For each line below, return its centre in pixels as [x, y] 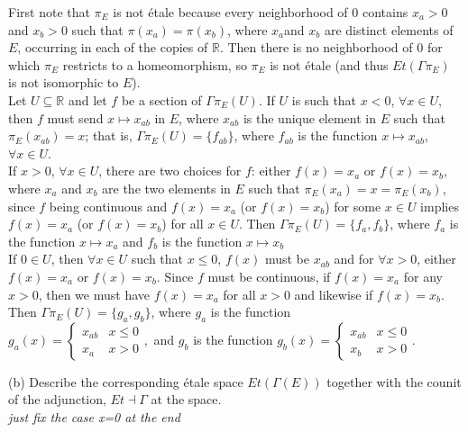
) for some [353, 206]
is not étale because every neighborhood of [230, 12]
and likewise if [334, 294]
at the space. [186, 399]
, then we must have [94, 294]
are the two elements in [166, 188]
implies [440, 206]
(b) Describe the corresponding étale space [126, 381]
